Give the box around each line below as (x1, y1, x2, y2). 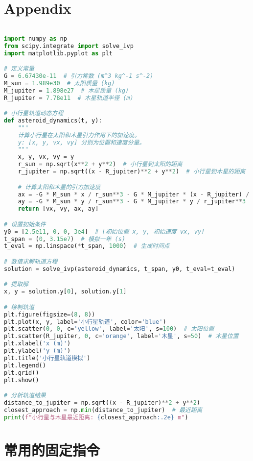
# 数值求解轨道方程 (4, 258, 58, 265)
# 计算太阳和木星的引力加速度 (18, 183, 101, 191)
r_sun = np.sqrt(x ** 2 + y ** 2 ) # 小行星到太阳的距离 (18, 161, 183, 168)
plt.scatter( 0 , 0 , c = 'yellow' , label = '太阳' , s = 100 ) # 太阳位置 (4, 325, 214, 333)
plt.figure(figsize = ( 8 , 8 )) (4, 311, 95, 318)
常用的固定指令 (4, 439, 100, 460)
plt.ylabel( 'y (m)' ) (4, 347, 71, 354)
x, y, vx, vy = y (18, 153, 74, 161)
